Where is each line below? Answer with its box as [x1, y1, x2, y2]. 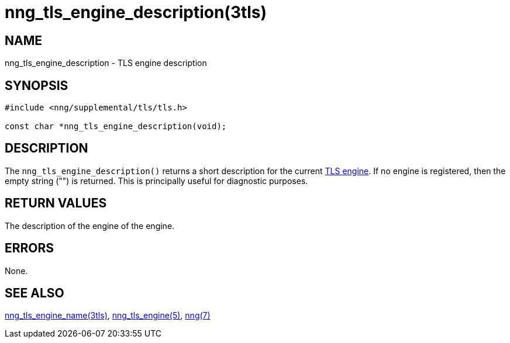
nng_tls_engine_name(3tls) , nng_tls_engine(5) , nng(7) [5, 310, 211, 321]
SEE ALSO [5, 285, 64, 300]
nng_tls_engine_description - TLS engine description [5, 58, 207, 68]
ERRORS [5, 241, 54, 256]
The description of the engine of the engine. [5, 220, 175, 231]
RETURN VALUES [5, 196, 107, 211]
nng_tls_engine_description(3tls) [5, 2, 267, 22]
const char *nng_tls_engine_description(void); [5, 122, 227, 131]
